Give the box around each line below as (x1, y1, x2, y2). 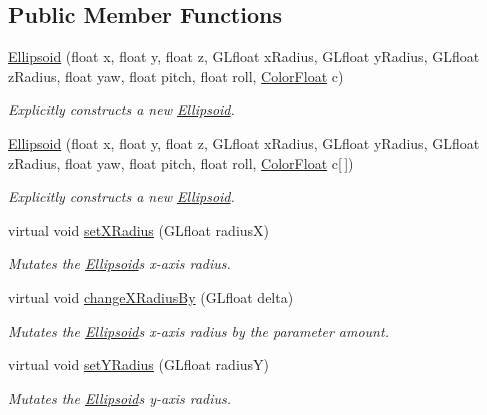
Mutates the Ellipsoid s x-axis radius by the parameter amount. (8, 320, 389, 341)
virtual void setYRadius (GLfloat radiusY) (8, 354, 270, 375)
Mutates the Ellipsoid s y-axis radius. (8, 387, 232, 408)
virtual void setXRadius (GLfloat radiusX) (8, 219, 270, 240)
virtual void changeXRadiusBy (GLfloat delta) (8, 286, 294, 307)
